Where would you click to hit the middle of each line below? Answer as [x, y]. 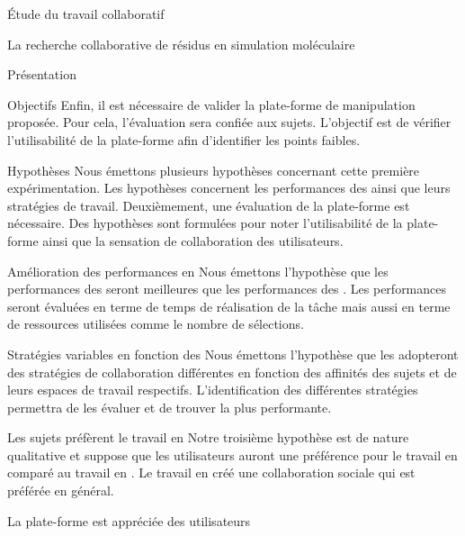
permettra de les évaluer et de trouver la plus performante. [170, 407]
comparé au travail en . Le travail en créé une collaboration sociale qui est [211, 472]
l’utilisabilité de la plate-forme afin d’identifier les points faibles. [184, 139]
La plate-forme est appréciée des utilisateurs [129, 520]
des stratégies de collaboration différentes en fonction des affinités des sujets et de [232, 372]
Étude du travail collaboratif [86, 14]
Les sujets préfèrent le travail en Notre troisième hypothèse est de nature [208, 437]
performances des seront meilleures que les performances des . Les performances [227, 289]
